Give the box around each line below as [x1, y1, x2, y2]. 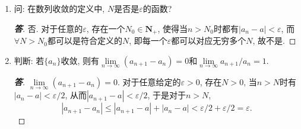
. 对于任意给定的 [117, 75, 181, 88]
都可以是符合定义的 [47, 34, 122, 47]
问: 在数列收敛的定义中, [14, 2, 105, 14]
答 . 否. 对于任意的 [14, 22, 83, 34]
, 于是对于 [147, 89, 186, 101]
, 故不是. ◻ [252, 34, 296, 47]
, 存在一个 [86, 22, 125, 34]
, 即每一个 [129, 34, 167, 47]
